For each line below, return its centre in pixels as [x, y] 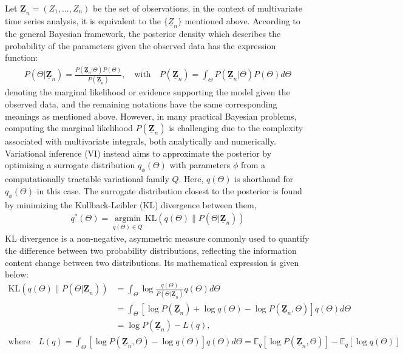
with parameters [200, 165]
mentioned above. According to [242, 21]
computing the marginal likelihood [69, 128]
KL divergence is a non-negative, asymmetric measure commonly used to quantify [157, 238]
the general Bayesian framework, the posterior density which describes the [143, 34]
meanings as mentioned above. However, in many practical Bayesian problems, [151, 116]
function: [22, 57]
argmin [128, 219]
